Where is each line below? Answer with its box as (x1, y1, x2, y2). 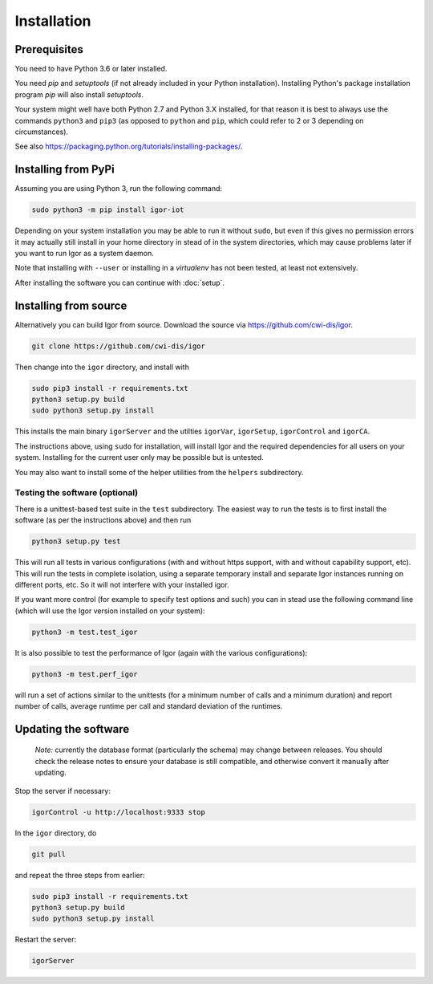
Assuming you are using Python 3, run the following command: (14, 184, 223, 193)
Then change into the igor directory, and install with (14, 362, 190, 372)
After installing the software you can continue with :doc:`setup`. (14, 278, 225, 287)
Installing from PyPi (14, 163, 115, 177)
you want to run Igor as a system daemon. (14, 249, 154, 258)
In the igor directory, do (14, 827, 97, 838)
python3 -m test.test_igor (31, 627, 138, 636)
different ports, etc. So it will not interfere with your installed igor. (14, 579, 230, 589)
